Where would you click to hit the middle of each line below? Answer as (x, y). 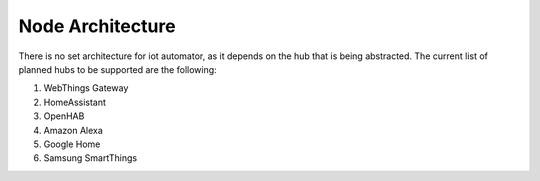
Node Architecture (97, 26)
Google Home (72, 144)
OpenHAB (64, 116)
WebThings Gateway (86, 88)
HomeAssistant (75, 102)
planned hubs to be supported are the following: (117, 69)
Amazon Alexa (73, 130)
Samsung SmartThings (90, 158)
